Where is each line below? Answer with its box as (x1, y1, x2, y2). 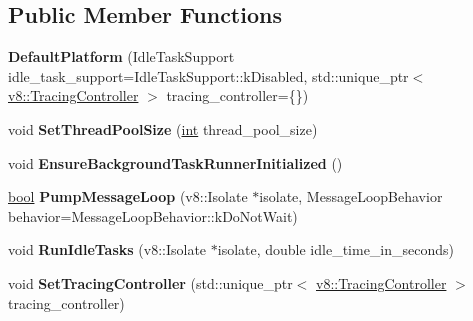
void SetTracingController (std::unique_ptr (8, 272, 293, 293)
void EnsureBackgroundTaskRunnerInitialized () (8, 152, 343, 173)
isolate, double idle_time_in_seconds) (217, 239, 455, 260)
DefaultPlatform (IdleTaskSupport (8, 46, 235, 67)
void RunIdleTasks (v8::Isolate (8, 239, 207, 260)
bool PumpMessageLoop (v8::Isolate (8, 186, 248, 207)
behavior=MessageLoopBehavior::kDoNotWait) (8, 205, 298, 226)
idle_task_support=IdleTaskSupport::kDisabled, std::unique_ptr (8, 65, 409, 86)
